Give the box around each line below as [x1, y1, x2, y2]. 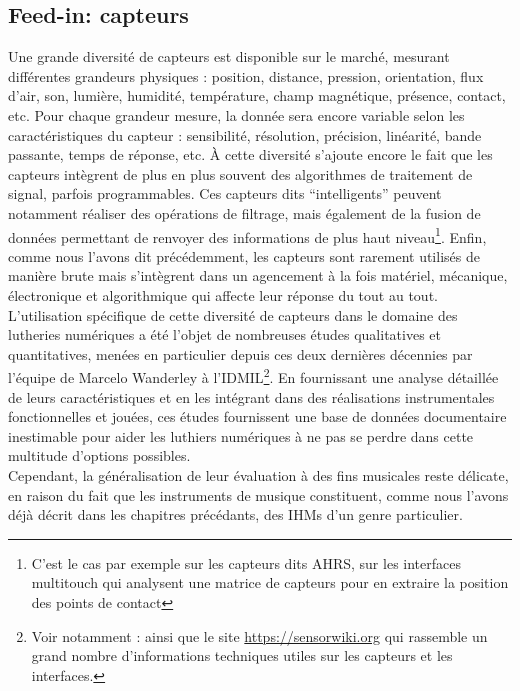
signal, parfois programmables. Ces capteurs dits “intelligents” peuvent [8, 183, 442, 204]
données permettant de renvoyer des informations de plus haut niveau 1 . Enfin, [8, 223, 487, 247]
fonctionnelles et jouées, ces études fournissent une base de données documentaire [8, 406, 507, 427]
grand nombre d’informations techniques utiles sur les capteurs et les [31, 645, 453, 666]
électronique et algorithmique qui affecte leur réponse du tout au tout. [8, 284, 438, 305]
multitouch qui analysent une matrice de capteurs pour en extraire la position [31, 572, 509, 593]
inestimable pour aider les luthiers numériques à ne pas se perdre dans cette [8, 425, 474, 446]
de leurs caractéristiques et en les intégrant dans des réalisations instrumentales [8, 386, 495, 407]
